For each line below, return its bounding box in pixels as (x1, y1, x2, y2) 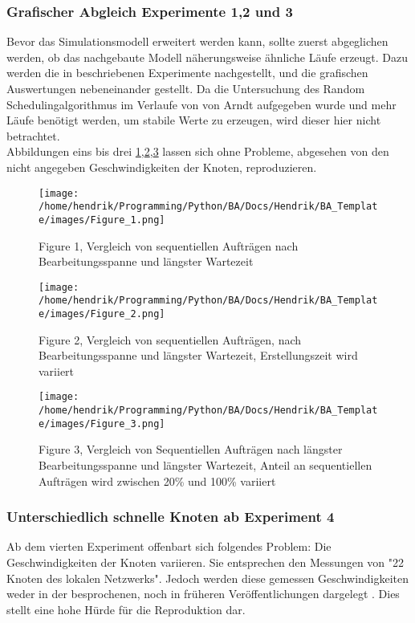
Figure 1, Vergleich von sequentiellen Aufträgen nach (39, 237, 299, 254)
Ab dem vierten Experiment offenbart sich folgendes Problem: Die (6, 538, 332, 555)
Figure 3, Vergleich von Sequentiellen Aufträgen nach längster (39, 441, 343, 458)
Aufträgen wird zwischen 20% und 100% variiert (39, 472, 276, 489)
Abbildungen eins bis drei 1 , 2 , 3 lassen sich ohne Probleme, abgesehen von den (6, 143, 389, 160)
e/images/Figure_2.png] (39, 308, 165, 320)
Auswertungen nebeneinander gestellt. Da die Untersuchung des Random (6, 80, 365, 96)
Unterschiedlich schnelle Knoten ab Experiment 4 (6, 507, 335, 527)
